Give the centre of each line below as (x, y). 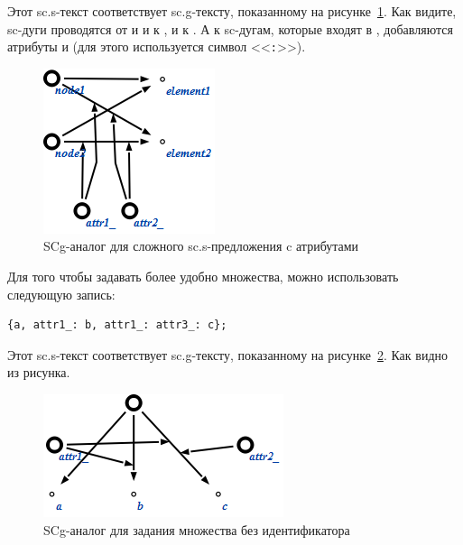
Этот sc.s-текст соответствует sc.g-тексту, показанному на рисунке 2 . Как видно (228, 354)
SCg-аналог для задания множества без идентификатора (197, 529)
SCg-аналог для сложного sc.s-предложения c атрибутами (201, 246)
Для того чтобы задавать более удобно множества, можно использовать (203, 277)
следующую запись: (61, 294)
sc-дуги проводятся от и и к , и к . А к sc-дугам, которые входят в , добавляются (230, 28)
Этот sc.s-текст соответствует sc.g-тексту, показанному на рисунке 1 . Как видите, (232, 11)
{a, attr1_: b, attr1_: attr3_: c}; (117, 325)
